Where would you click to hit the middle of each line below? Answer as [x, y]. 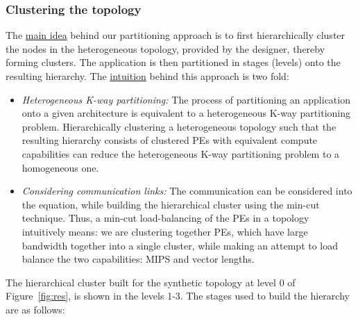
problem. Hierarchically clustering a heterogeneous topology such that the [179, 126]
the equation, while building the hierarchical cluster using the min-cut [171, 204]
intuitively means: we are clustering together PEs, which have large [165, 231]
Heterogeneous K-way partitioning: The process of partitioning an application [186, 99]
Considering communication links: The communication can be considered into [187, 191]
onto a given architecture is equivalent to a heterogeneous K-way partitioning [186, 113]
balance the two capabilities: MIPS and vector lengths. [138, 259]
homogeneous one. [60, 167]
